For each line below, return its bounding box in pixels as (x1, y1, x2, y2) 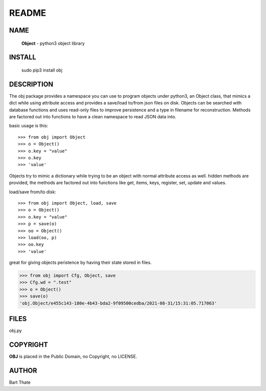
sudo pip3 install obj (21, 67, 63, 73)
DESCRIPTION (9, 80, 54, 88)
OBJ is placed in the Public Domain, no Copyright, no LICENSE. (9, 354, 137, 359)
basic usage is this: (9, 123, 48, 129)
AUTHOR (9, 366, 37, 375)
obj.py (9, 328, 22, 334)
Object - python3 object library (21, 40, 85, 46)
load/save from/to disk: (9, 189, 56, 195)
